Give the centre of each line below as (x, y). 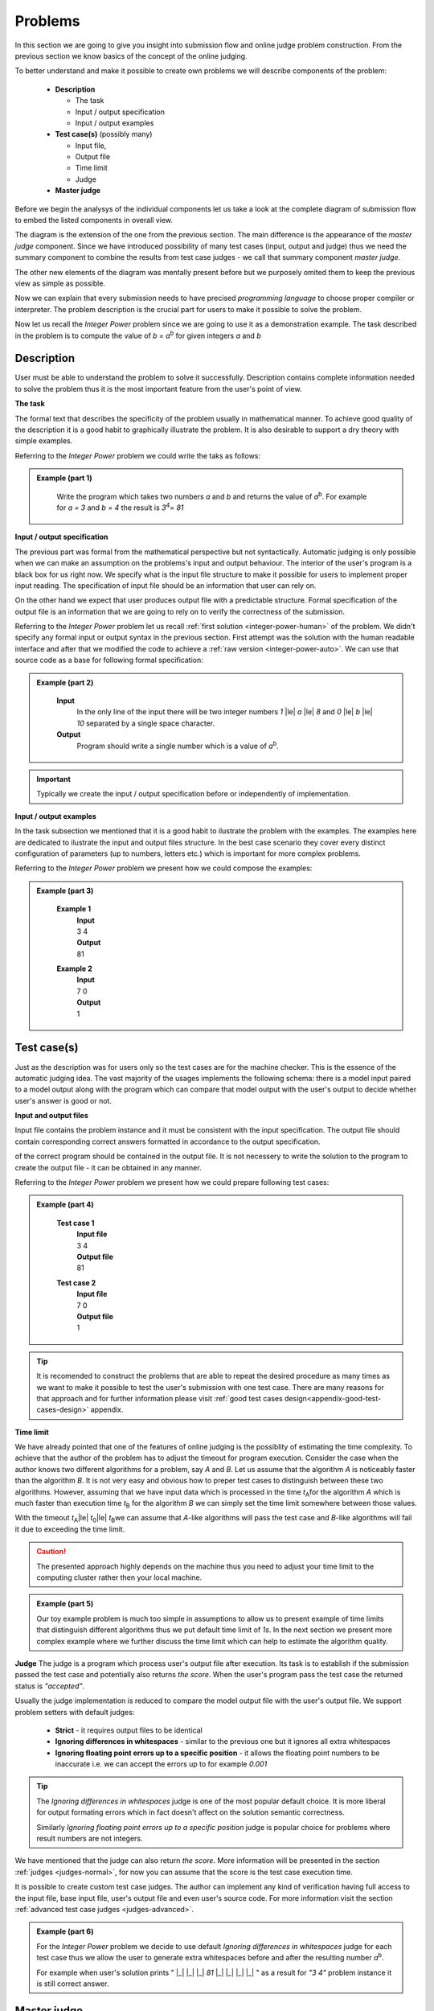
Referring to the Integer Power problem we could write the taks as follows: (138, 455)
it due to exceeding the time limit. (70, 1529)
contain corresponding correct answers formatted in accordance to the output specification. (168, 1141)
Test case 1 (76, 1223)
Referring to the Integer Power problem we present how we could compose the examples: (164, 868)
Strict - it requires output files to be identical (129, 1730)
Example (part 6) (65, 1931)
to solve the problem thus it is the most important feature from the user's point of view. (158, 389)
